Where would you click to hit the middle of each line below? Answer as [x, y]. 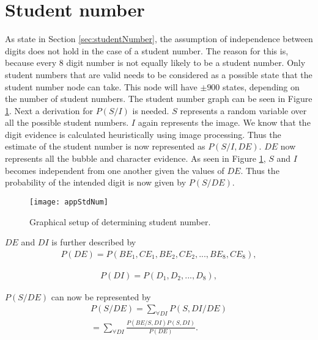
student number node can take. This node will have [101, 86]
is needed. [151, 110]
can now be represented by [101, 296]
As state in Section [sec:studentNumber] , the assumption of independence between [159, 39]
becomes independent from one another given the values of [115, 170]
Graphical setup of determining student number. [120, 221]
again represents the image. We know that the [224, 122]
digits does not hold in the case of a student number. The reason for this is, [147, 50]
